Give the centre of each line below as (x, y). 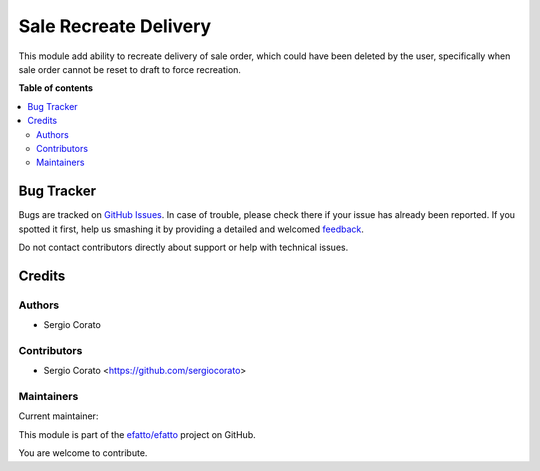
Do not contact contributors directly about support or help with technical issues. (183, 247)
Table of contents (56, 88)
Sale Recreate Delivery (115, 26)
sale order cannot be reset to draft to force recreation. (130, 69)
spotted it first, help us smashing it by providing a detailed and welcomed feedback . (191, 229)
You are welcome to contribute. (83, 453)
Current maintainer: (58, 416)
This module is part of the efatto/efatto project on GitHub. (137, 434)
